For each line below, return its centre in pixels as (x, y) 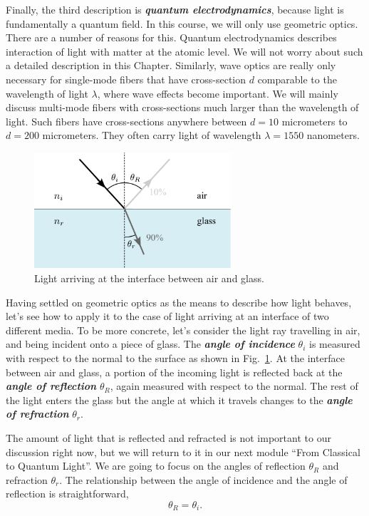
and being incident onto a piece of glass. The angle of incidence (150, 344)
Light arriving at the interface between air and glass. (149, 278)
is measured (334, 344)
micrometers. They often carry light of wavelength (152, 135)
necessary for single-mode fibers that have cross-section (126, 79)
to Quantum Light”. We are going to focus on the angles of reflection (156, 466)
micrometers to (315, 121)
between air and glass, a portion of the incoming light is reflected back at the (174, 372)
